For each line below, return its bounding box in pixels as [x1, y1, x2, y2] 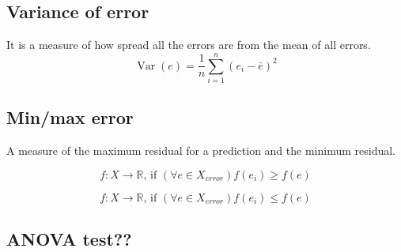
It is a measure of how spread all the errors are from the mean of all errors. [6, 36, 371, 53]
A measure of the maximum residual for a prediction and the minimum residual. [6, 142, 395, 159]
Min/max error [6, 105, 134, 130]
